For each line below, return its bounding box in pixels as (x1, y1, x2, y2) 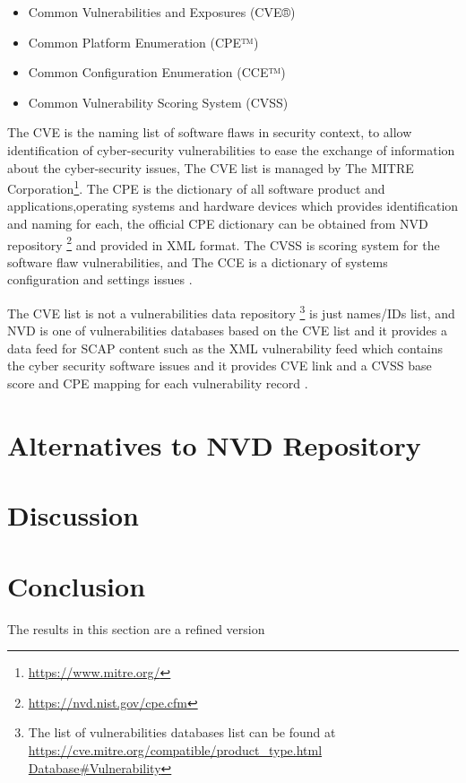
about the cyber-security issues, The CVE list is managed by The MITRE (7, 158, 414, 177)
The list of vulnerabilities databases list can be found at (28, 723, 336, 742)
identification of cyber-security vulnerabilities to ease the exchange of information (7, 140, 455, 159)
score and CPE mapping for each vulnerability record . (7, 374, 308, 393)
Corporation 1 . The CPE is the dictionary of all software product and (7, 177, 385, 197)
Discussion (7, 497, 139, 534)
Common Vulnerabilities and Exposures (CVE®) (28, 3, 296, 21)
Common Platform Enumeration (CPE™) (28, 32, 259, 51)
